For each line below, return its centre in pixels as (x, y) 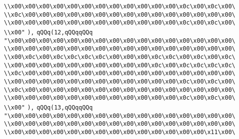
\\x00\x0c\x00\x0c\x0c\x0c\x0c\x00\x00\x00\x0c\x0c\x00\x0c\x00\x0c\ (120, 57)
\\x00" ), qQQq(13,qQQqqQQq (48, 107)
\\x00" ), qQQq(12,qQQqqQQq (48, 32)
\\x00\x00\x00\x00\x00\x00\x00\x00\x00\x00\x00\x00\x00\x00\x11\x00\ (120, 132)
